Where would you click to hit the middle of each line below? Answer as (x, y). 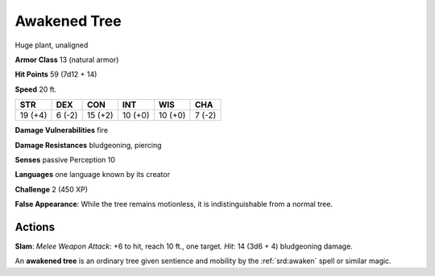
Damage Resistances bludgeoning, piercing (88, 145)
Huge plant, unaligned (52, 45)
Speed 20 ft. (36, 89)
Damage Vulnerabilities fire (62, 130)
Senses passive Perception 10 (65, 159)
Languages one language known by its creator (93, 175)
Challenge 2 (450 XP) (52, 189)
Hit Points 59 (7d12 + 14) (56, 74)
